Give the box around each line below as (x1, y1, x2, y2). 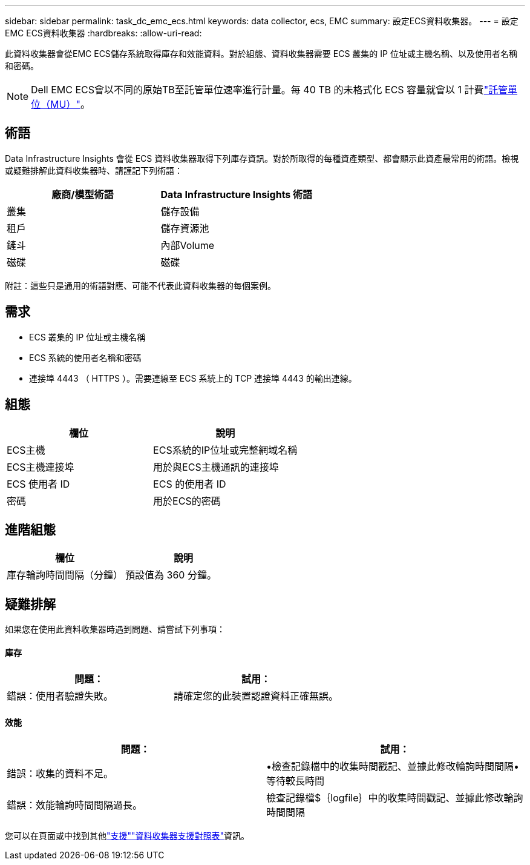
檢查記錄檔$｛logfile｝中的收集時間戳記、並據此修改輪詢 (266, 791, 523, 804)
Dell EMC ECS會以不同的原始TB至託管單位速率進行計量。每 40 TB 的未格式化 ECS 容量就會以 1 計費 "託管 (31, 84, 508, 96)
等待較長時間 (266, 774, 325, 787)
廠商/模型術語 (51, 188, 114, 201)
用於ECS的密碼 (153, 494, 221, 507)
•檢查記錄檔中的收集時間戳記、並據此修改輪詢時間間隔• (266, 760, 520, 772)
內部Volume (160, 239, 215, 251)
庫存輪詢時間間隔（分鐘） (7, 569, 123, 582)
